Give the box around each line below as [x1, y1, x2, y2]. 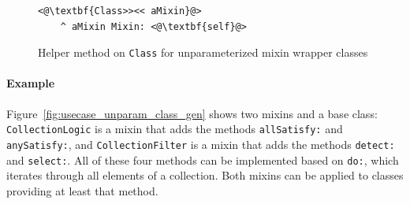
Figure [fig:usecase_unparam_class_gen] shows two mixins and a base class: [6, 105, 378, 121]
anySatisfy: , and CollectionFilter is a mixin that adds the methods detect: [6, 135, 395, 152]
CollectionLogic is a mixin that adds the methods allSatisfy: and [6, 121, 343, 137]
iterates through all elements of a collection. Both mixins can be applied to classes [6, 167, 404, 184]
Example [6, 75, 55, 91]
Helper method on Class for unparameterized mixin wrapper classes [38, 44, 368, 61]
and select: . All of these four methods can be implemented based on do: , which [6, 151, 399, 168]
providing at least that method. [6, 182, 158, 198]
